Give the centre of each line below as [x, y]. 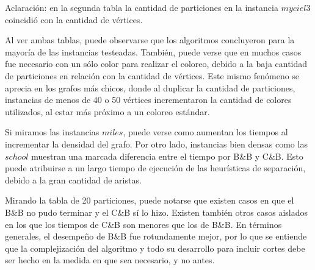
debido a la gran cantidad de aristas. [73, 179]
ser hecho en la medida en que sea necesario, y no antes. [110, 260]
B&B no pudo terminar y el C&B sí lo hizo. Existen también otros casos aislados [157, 212]
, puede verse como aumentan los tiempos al [205, 132]
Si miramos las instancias [52, 132]
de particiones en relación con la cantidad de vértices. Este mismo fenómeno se [152, 75]
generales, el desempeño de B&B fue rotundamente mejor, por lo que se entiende [156, 236]
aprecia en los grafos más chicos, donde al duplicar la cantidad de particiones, [150, 87]
